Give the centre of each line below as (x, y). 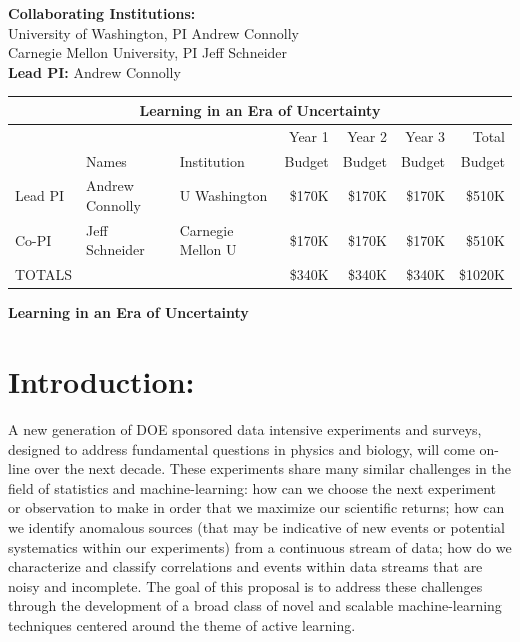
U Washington (223, 195)
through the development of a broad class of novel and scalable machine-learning (255, 605)
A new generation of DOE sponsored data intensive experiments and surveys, (245, 429)
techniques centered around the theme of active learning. (182, 625)
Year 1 (309, 135)
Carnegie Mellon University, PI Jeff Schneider (148, 52)
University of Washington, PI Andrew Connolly (153, 32)
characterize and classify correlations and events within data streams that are (245, 566)
